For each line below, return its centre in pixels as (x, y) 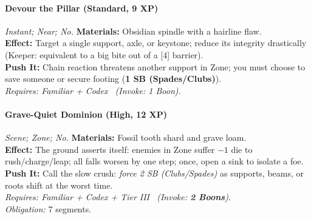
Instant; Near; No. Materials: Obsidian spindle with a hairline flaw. (133, 31)
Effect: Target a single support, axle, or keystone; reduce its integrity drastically (156, 43)
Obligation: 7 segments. (48, 208)
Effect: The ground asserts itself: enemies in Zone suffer (110, 149)
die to (242, 149)
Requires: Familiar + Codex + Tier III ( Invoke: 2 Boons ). (118, 197)
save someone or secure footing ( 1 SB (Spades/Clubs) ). (113, 79)
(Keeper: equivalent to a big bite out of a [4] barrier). (104, 54)
